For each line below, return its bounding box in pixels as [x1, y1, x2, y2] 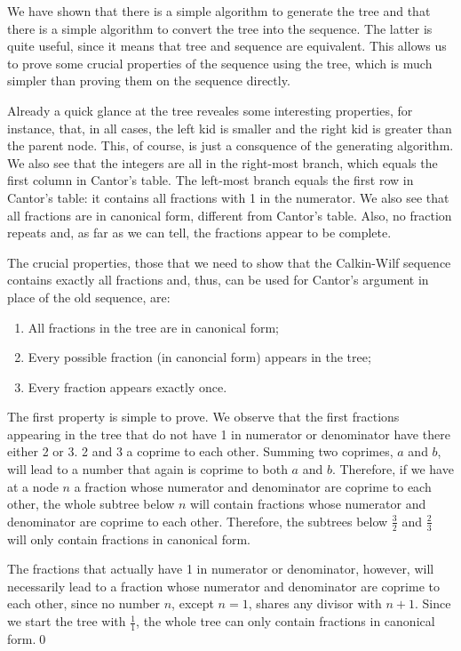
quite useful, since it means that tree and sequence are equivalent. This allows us [7, 36, 447, 55]
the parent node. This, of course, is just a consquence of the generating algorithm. [7, 136, 454, 155]
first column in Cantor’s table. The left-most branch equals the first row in [7, 171, 414, 189]
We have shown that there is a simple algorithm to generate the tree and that [7, 2, 431, 20]
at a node [7, 477, 59, 495]
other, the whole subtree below [7, 494, 175, 513]
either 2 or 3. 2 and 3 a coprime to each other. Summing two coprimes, [7, 442, 393, 461]
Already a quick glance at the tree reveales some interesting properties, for [7, 100, 413, 119]
